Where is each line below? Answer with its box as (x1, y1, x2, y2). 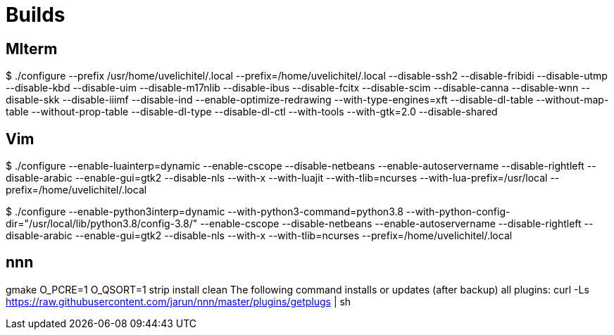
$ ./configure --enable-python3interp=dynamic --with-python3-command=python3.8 (6, 206, 403, 218)
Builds (6, 3, 65, 27)
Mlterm (6, 39, 58, 58)
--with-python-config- (406, 206, 510, 218)
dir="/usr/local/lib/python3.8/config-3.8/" (6, 217, 198, 230)
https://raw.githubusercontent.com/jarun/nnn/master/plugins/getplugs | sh (6, 295, 351, 308)
